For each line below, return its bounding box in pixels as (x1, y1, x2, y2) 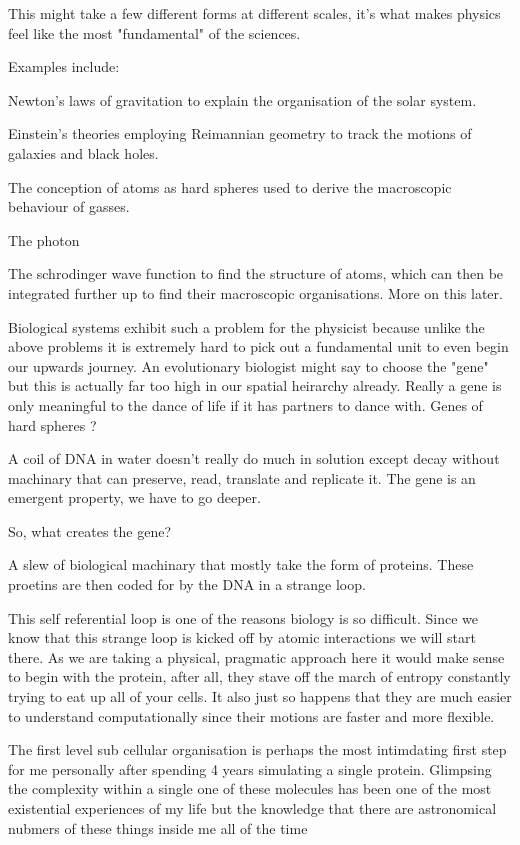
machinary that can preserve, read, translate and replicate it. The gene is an (8, 467, 476, 488)
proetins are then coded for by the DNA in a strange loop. (8, 574, 366, 595)
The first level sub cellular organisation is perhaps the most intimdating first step (8, 739, 507, 760)
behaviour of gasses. (8, 196, 130, 217)
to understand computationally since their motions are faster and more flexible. (8, 705, 495, 726)
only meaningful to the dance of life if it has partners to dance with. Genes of (8, 394, 483, 415)
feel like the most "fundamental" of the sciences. (8, 22, 301, 43)
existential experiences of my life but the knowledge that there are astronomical (8, 798, 497, 818)
